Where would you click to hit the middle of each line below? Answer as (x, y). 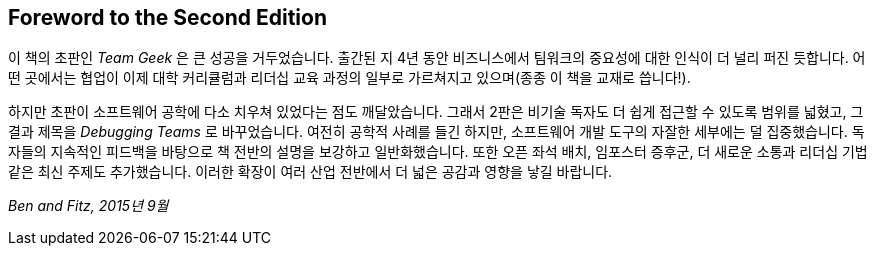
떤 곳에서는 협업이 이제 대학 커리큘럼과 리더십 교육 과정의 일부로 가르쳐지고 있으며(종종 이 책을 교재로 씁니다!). (349, 78)
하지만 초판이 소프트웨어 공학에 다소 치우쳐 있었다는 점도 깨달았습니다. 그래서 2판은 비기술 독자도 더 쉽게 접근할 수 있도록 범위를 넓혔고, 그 (436, 112)
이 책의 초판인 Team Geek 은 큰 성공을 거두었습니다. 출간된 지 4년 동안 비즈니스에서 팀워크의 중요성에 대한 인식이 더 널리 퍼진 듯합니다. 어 (437, 58)
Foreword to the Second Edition (167, 17)
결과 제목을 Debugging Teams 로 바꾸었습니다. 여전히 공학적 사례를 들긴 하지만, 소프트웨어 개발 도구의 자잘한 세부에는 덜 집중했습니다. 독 (436, 132)
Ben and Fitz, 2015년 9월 (88, 206)
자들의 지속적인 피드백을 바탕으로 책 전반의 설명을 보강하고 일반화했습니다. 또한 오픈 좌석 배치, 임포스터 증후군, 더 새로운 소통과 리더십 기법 (438, 152)
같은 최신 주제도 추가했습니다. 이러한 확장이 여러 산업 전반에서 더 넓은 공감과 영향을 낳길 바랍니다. (310, 172)
